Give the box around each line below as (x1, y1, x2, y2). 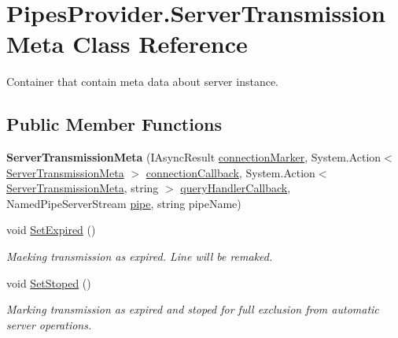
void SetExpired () (6, 221, 96, 238)
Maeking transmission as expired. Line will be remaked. (6, 248, 273, 265)
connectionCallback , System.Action (146, 164, 315, 180)
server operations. (6, 316, 92, 332)
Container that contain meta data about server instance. (6, 73, 278, 90)
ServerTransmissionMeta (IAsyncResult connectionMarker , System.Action (6, 149, 381, 165)
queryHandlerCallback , (180, 180, 291, 196)
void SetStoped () (6, 274, 91, 291)
